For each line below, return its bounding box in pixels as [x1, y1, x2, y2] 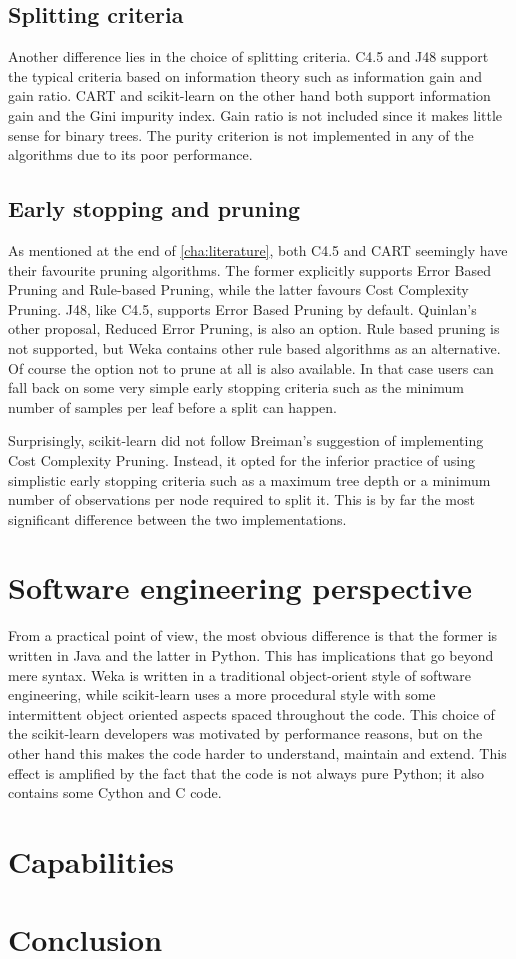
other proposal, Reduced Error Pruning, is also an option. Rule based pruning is [8, 318, 500, 339]
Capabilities [8, 840, 175, 881]
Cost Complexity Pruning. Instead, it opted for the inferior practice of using [8, 449, 475, 470]
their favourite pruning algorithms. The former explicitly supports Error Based [8, 259, 491, 280]
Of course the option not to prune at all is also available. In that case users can [8, 357, 494, 378]
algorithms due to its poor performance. [8, 144, 253, 165]
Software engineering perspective [8, 567, 472, 608]
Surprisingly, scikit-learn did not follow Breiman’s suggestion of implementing [8, 430, 484, 451]
